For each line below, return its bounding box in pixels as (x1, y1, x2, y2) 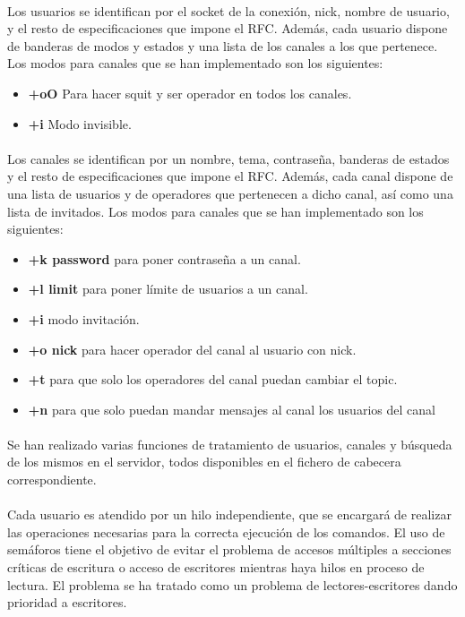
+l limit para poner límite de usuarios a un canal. (28, 279, 308, 298)
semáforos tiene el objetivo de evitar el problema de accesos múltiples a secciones (7, 540, 452, 559)
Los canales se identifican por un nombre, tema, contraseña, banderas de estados (7, 149, 450, 167)
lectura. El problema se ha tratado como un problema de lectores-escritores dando (7, 575, 458, 594)
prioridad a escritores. (7, 593, 127, 612)
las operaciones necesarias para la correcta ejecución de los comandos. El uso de (7, 522, 445, 541)
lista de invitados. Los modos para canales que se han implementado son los (7, 201, 424, 220)
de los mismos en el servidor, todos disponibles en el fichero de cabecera (7, 452, 401, 471)
